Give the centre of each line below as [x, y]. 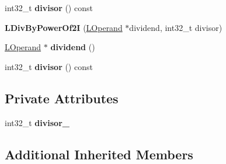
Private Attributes [62, 98]
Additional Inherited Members [99, 154]
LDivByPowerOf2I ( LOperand [64, 27]
